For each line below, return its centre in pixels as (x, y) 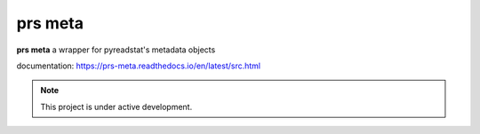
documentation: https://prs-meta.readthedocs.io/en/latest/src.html (139, 66)
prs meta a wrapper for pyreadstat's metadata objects (116, 50)
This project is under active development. (116, 106)
